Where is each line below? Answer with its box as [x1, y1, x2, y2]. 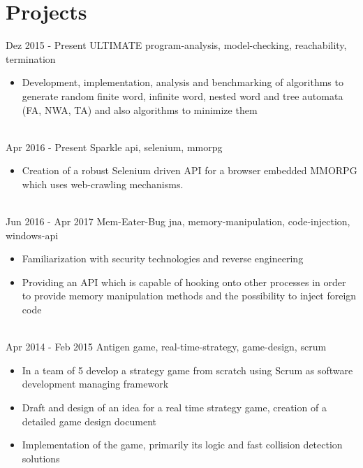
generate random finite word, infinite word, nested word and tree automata [22, 88, 343, 103]
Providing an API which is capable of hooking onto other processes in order [22, 274, 346, 289]
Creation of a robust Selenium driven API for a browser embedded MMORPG [22, 163, 357, 178]
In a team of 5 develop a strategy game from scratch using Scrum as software [22, 362, 353, 377]
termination [6, 51, 56, 66]
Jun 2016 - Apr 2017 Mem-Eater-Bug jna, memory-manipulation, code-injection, [6, 214, 350, 229]
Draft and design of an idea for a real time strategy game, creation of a [22, 400, 327, 414]
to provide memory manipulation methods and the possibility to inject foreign [22, 288, 357, 303]
